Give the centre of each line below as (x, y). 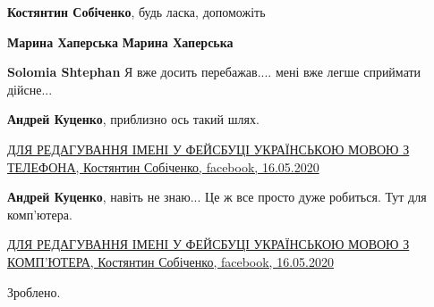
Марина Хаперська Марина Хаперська (120, 41)
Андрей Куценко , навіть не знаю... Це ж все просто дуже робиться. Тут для (217, 197)
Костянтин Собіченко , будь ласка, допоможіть (136, 12)
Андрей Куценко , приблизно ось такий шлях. (133, 119)
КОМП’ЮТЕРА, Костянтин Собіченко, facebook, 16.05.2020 (170, 261)
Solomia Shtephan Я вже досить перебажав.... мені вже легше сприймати (214, 72)
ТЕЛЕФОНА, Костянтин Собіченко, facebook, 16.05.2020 (163, 166)
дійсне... (30, 89)
